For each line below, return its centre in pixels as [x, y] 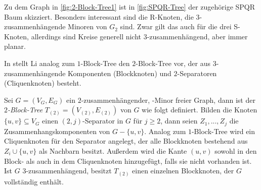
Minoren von [88, 26]
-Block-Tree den [105, 63]
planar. [15, 46]
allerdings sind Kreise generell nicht [86, 36]
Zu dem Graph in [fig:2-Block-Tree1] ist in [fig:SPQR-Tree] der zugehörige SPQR [130, 7]
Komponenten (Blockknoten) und [120, 73]
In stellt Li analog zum [39, 63]
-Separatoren [197, 73]
